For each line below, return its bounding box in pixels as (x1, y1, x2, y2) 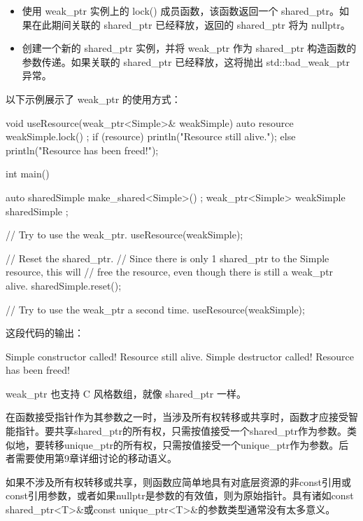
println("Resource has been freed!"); (6, 142, 159, 157)
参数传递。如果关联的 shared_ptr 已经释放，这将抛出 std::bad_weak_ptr (22, 54, 350, 69)
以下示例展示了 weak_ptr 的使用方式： (6, 91, 181, 106)
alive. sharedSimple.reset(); (6, 278, 122, 292)
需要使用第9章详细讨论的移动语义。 (15, 451, 177, 466)
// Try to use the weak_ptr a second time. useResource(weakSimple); (6, 302, 305, 316)
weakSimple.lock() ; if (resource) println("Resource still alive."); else (6, 129, 296, 144)
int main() (6, 166, 50, 181)
